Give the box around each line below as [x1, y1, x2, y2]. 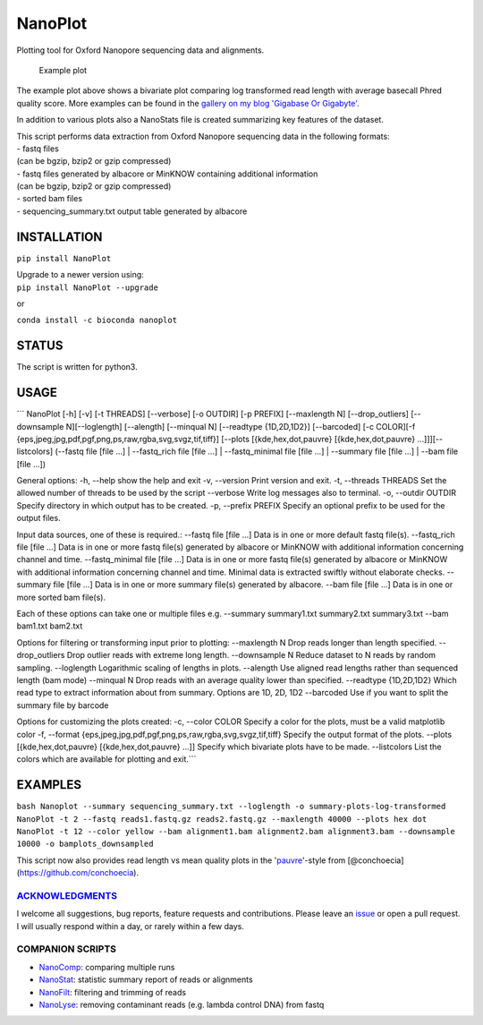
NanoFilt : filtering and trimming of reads [38, 987, 187, 997]
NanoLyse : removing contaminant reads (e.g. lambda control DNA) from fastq [38, 999, 325, 1010]
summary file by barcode [16, 699, 109, 711]
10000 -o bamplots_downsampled [16, 839, 154, 850]
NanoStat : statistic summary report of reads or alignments [38, 974, 254, 985]
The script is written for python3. [16, 362, 138, 372]
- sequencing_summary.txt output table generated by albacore [16, 206, 248, 217]
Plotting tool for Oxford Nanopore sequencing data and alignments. [16, 45, 265, 56]
